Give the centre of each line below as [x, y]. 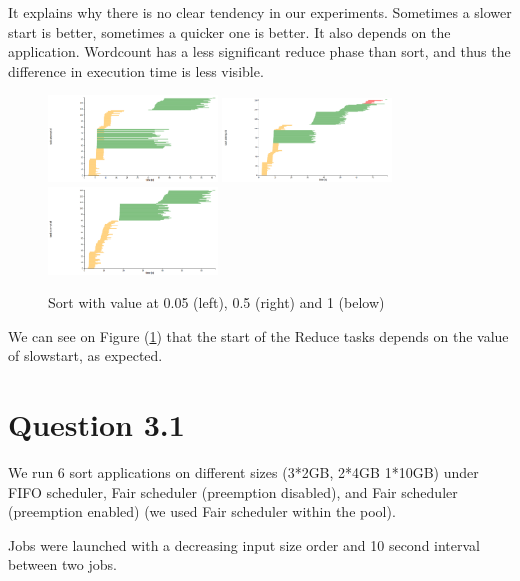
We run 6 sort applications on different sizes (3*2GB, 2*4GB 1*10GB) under [243, 472]
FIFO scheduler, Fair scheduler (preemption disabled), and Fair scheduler [233, 491]
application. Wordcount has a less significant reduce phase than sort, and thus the [259, 51]
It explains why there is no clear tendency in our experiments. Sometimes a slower [260, 12]
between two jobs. [62, 564]
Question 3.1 [96, 424]
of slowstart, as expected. [85, 355]
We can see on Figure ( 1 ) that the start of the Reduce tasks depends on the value [258, 335]
